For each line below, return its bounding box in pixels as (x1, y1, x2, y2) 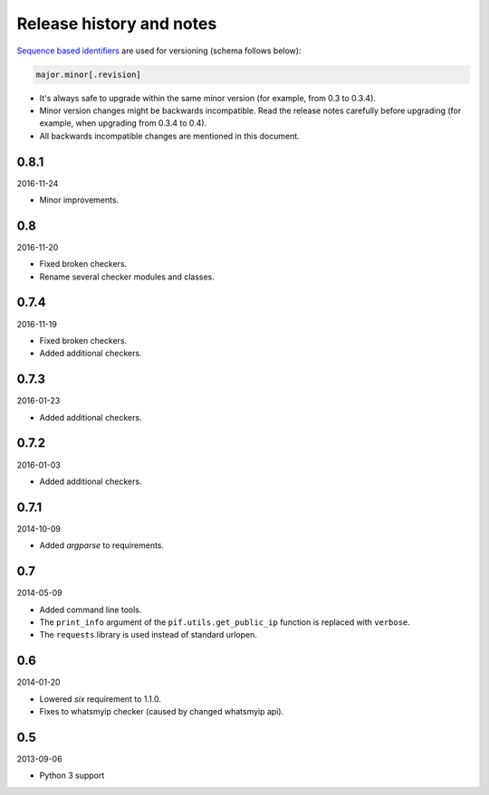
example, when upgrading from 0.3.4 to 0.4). (39, 118, 207, 128)
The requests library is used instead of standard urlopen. (39, 629, 258, 640)
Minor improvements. (39, 194, 120, 205)
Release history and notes (16, 14, 217, 33)
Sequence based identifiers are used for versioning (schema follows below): (16, 45, 302, 56)
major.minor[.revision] (35, 69, 142, 80)
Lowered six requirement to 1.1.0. (39, 693, 162, 705)
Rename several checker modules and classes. (39, 271, 215, 282)
